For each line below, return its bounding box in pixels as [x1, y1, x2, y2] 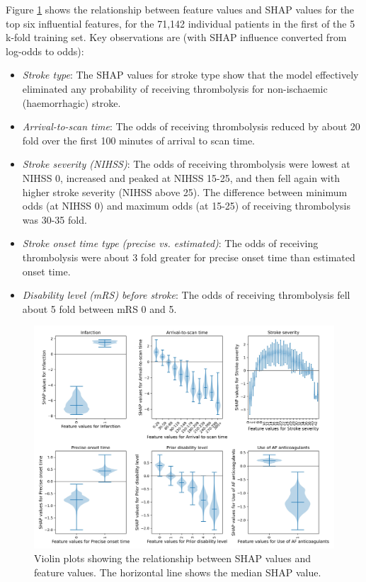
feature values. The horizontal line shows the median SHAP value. [34, 564, 321, 579]
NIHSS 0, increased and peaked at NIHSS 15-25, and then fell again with [22, 170, 340, 185]
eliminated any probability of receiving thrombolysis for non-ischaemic [22, 81, 328, 96]
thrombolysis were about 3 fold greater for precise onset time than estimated [22, 249, 355, 264]
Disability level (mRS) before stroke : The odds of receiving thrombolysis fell [22, 287, 350, 302]
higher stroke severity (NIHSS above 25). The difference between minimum [22, 184, 348, 199]
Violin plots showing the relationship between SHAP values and [34, 551, 311, 566]
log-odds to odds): [6, 43, 84, 58]
